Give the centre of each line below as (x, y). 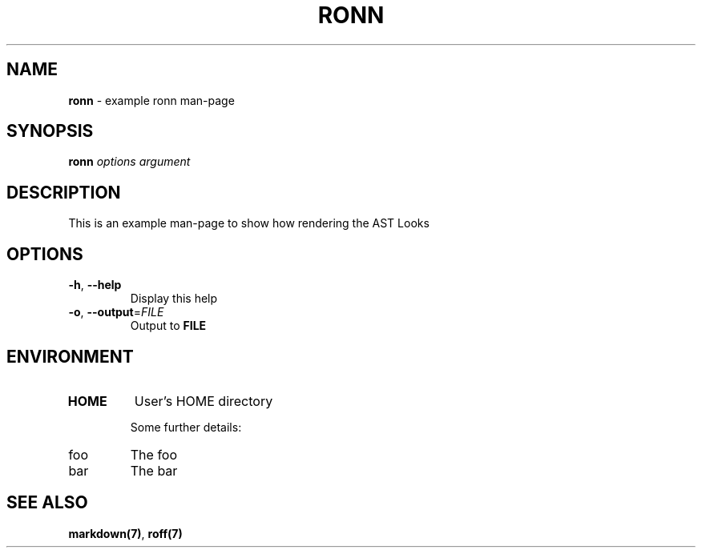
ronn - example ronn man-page (151, 100)
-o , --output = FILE (116, 312)
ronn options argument (129, 162)
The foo (154, 454)
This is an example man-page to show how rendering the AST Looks (249, 223)
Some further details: (186, 427)
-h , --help (95, 285)
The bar (154, 470)
